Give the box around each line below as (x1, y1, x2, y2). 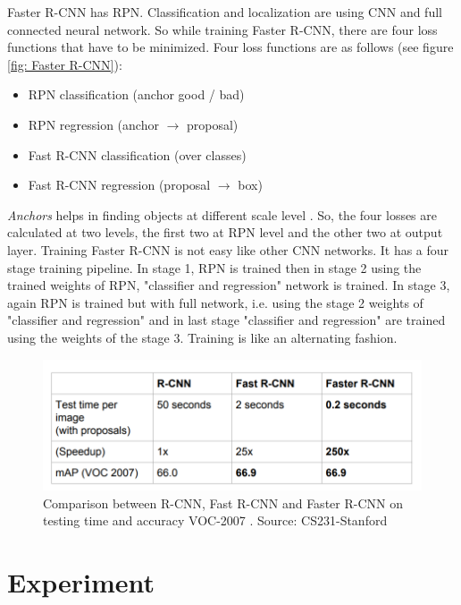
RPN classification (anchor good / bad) (28, 85, 245, 104)
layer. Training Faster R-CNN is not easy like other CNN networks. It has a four (7, 240, 449, 259)
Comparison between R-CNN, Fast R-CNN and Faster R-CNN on (43, 493, 403, 512)
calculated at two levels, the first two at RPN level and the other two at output (7, 223, 443, 242)
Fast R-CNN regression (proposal (28, 175, 211, 194)
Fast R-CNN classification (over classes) (28, 145, 247, 164)
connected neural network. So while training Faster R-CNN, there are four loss (7, 20, 438, 38)
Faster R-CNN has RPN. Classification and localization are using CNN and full (7, 3, 442, 21)
